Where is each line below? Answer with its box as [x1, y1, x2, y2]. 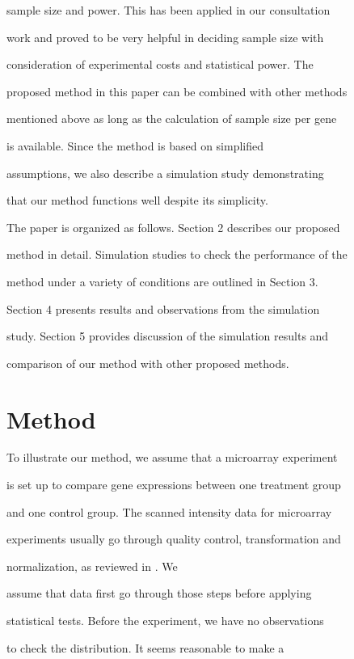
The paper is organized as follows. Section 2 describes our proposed [6, 218, 340, 235]
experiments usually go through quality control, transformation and [6, 530, 341, 547]
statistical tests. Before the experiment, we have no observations [6, 612, 324, 628]
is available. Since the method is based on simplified [6, 137, 264, 154]
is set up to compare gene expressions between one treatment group [6, 476, 341, 493]
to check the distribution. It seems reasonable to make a [6, 639, 284, 656]
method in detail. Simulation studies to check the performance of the [6, 246, 348, 263]
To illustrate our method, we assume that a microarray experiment [6, 449, 338, 466]
